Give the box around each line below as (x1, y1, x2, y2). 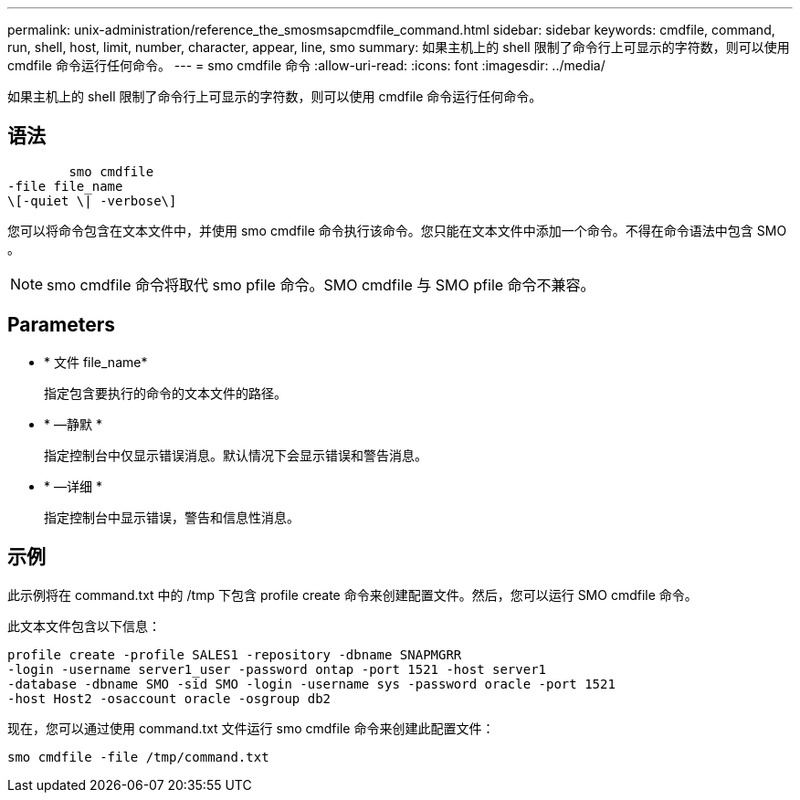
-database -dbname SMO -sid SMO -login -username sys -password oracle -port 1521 (7, 676, 616, 691)
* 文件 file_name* (44, 353, 148, 370)
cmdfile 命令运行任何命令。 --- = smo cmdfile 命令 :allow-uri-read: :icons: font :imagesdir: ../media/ (7, 58, 605, 73)
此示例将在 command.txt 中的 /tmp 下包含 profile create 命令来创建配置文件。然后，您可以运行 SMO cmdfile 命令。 (7, 586, 698, 603)
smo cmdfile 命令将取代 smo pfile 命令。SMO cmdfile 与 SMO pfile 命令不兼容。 (47, 275, 595, 294)
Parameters (7, 313, 115, 337)
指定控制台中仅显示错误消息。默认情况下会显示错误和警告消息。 (44, 447, 427, 463)
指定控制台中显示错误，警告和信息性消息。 (44, 509, 300, 525)
